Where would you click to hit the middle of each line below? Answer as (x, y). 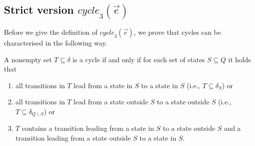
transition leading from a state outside (73, 138)
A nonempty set (28, 59)
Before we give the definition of (51, 32)
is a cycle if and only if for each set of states (139, 59)
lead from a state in (103, 85)
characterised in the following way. (56, 43)
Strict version (39, 10)
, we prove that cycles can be (178, 32)
